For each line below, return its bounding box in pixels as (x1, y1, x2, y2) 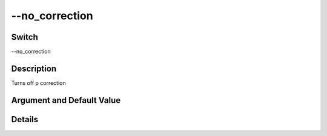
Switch (11, 32, 39, 42)
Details (11, 114, 39, 125)
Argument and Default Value (11, 95, 121, 105)
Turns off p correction (11, 79, 66, 87)
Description (11, 63, 57, 73)
